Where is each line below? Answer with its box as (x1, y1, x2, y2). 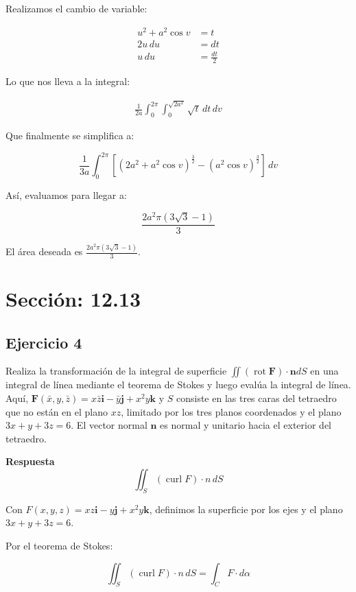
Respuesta (5, 454, 55, 469)
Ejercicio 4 (5, 331, 82, 353)
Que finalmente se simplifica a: (5, 128, 134, 143)
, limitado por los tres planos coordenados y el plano (121, 404, 342, 418)
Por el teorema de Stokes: (5, 538, 113, 552)
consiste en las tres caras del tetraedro (176, 391, 337, 405)
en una (310, 364, 339, 378)
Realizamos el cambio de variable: (5, 1, 147, 15)
